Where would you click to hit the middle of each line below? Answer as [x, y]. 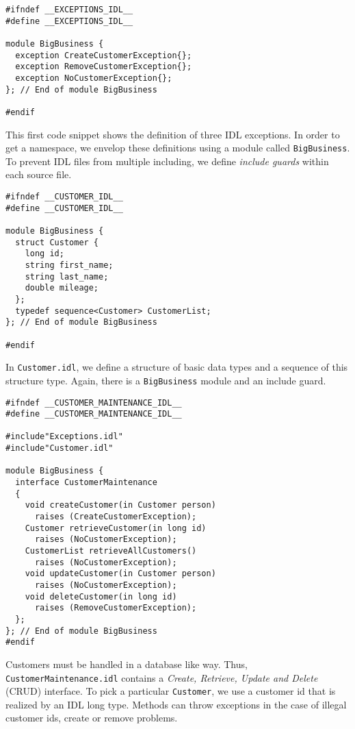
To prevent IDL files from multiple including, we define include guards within [167, 161]
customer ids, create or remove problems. [92, 718]
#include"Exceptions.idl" [64, 437]
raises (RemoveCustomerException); [116, 608]
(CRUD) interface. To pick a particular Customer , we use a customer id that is [171, 691]
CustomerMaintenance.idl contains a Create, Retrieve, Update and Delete [162, 677]
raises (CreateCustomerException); [116, 517]
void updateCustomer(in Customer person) [120, 574]
